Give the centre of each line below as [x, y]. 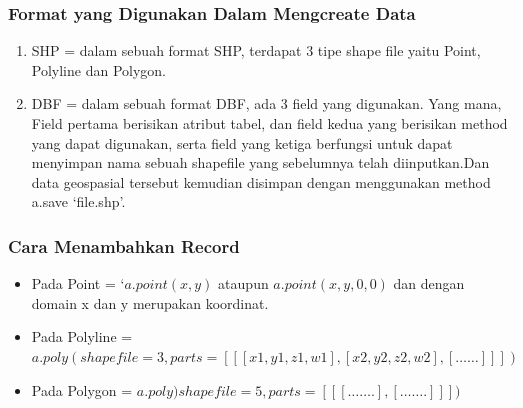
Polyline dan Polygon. [99, 69]
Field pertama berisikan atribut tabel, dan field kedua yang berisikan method [269, 123]
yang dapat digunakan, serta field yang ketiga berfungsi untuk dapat [242, 142]
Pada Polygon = [82, 389]
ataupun [243, 283]
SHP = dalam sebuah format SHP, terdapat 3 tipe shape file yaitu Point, [256, 50]
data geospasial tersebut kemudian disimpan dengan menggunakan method [261, 181]
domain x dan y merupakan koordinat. [150, 302]
